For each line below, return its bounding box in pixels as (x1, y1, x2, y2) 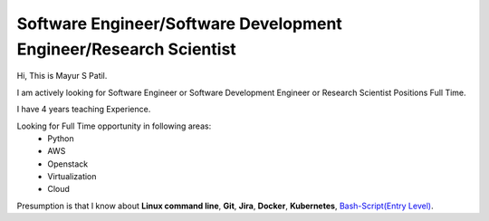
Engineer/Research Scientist (16, 39, 237, 59)
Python (47, 132, 74, 144)
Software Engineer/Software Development (16, 14, 343, 34)
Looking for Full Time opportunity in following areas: (16, 120, 212, 131)
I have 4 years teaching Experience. (16, 104, 151, 115)
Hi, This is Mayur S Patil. (16, 71, 108, 82)
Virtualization (47, 171, 97, 182)
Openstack (47, 159, 89, 169)
